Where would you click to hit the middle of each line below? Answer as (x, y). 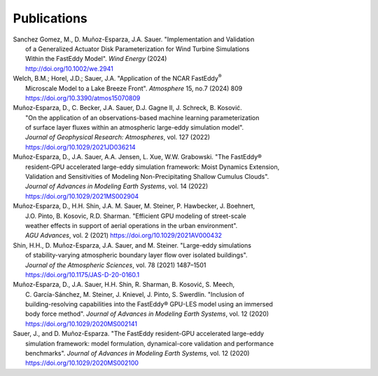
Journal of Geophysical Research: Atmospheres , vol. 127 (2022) (118, 137)
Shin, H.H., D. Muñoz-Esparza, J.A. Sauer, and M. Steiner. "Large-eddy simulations (132, 245)
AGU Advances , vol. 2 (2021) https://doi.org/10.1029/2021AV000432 (124, 236)
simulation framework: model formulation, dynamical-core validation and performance (150, 343)
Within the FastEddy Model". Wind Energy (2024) (96, 59)
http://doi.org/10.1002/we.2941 (69, 68)
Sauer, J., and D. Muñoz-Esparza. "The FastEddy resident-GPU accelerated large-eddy (139, 334)
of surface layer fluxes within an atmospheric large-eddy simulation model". (135, 128)
